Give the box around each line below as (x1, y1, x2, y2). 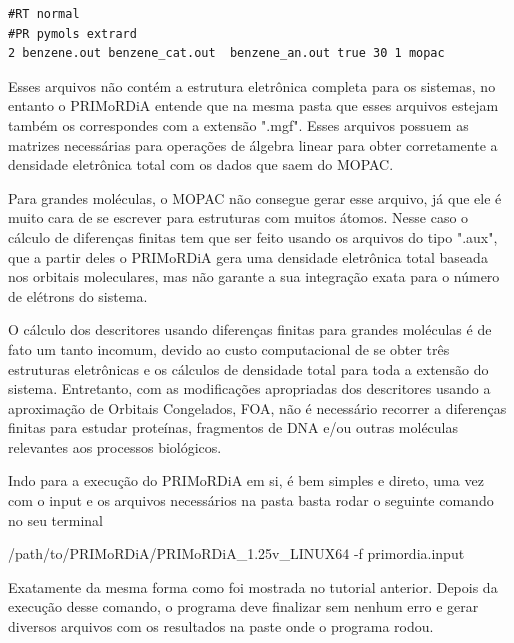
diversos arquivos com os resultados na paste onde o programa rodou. (8, 616, 434, 637)
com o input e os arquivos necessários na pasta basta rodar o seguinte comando (8, 490, 494, 511)
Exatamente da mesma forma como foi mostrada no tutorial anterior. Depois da (8, 576, 498, 597)
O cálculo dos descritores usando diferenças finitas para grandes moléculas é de (8, 319, 492, 340)
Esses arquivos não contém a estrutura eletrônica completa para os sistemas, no (8, 75, 496, 96)
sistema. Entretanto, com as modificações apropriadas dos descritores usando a (8, 378, 491, 399)
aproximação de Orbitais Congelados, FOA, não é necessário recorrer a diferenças (8, 397, 507, 418)
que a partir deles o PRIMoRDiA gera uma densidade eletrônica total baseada (8, 246, 488, 267)
